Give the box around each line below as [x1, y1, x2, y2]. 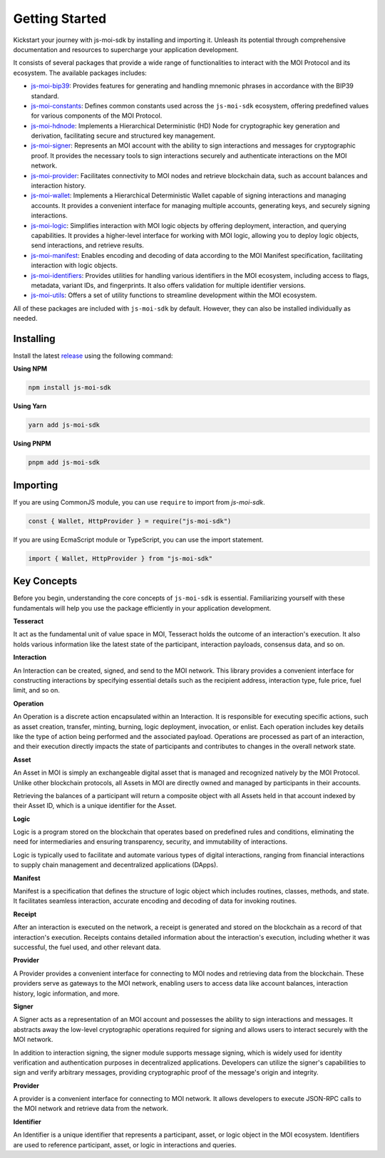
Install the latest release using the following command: [13, 351, 173, 360]
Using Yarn [13, 402, 47, 410]
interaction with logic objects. [31, 261, 118, 270]
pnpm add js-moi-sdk [28, 458, 100, 467]
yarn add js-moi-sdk [28, 421, 100, 429]
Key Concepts [13, 575, 78, 587]
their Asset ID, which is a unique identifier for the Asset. [13, 802, 177, 810]
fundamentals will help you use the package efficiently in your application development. [13, 604, 272, 612]
